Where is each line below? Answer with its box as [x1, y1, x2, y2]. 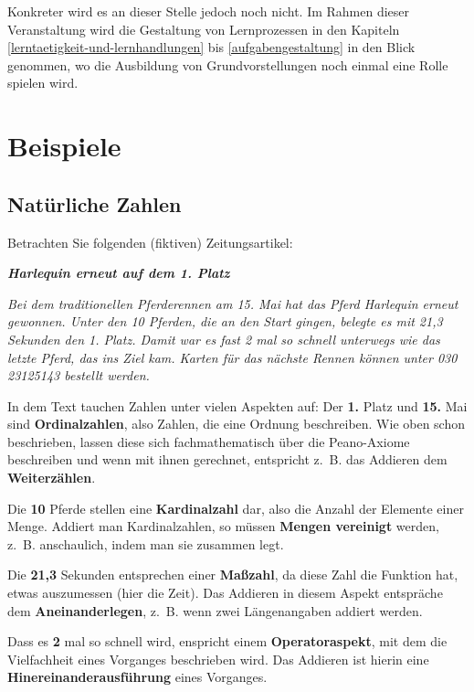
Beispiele [7, 127, 121, 165]
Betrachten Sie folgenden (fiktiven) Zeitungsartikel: [7, 232, 293, 251]
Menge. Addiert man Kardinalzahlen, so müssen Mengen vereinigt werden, [7, 516, 439, 536]
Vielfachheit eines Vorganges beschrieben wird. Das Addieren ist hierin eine [7, 649, 429, 668]
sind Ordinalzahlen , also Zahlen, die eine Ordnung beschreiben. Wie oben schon [7, 414, 466, 433]
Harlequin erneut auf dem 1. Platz [7, 263, 230, 282]
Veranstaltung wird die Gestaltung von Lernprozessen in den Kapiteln [7, 19, 400, 38]
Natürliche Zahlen [7, 189, 182, 218]
